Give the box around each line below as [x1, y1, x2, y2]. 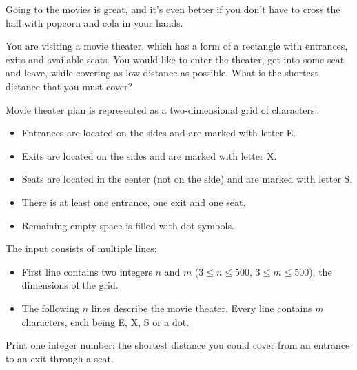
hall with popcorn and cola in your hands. [6, 15, 183, 30]
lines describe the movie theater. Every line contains [91, 300, 312, 315]
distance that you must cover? [6, 79, 133, 93]
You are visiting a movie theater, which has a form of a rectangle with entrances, [6, 39, 348, 53]
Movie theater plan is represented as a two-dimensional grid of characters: [6, 102, 318, 116]
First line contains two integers [21, 264, 152, 278]
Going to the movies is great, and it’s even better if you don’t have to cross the [6, 2, 340, 16]
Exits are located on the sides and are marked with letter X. [21, 148, 277, 163]
